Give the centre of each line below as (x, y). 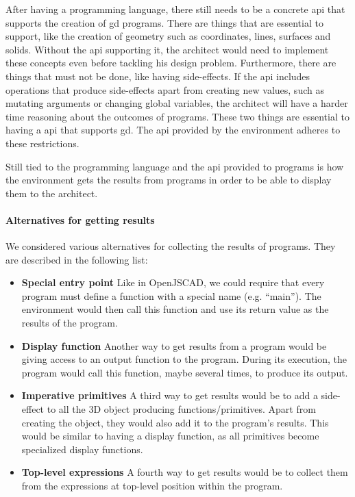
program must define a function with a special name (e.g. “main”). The (171, 295)
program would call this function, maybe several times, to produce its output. (185, 372)
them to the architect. (52, 193)
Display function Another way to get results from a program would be (174, 345)
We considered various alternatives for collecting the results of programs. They (171, 246)
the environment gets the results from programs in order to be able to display (169, 180)
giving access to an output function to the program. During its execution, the (184, 359)
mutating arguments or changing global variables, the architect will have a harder (177, 103)
